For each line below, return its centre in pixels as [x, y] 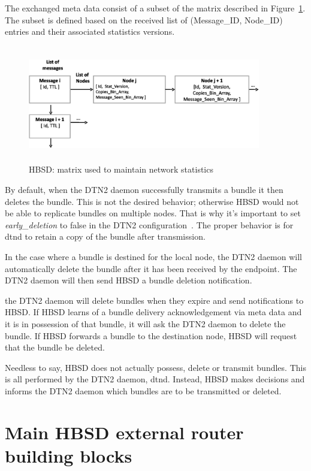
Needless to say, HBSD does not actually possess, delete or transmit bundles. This [155, 367]
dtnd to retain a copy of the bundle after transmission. [105, 236]
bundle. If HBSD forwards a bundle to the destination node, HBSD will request [151, 335]
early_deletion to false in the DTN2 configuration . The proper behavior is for [149, 224]
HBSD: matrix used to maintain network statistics [121, 169]
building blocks [69, 455]
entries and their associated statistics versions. [90, 31]
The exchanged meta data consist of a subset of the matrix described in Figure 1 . [155, 8]
